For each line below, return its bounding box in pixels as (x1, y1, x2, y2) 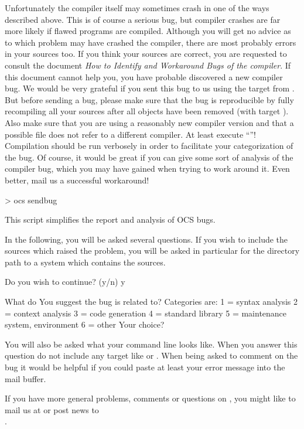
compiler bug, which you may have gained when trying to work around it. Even (5, 162, 290, 175)
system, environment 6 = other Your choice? (5, 318, 165, 331)
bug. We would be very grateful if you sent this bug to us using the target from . (5, 82, 295, 94)
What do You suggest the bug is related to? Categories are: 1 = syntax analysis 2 (5, 295, 298, 308)
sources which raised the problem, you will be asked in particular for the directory (5, 244, 300, 257)
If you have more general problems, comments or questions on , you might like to (5, 392, 296, 404)
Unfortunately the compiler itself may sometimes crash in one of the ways (5, 2, 269, 13)
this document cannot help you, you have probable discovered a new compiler (5, 70, 283, 83)
